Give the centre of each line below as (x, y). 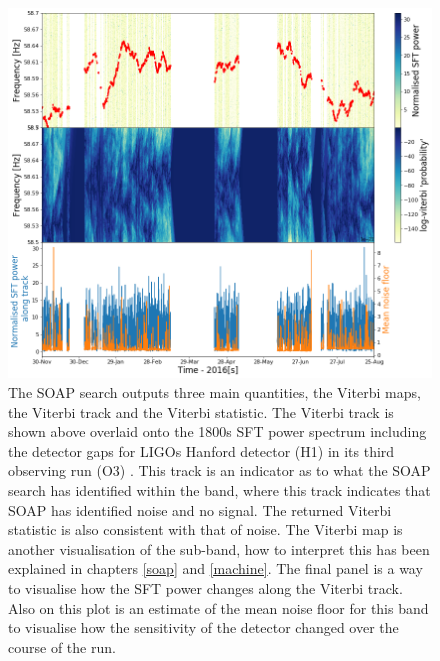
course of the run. (62, 646)
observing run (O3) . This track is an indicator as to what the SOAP (219, 470)
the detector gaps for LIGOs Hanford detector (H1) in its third (201, 450)
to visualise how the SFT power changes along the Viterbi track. (205, 587)
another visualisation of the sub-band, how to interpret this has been (219, 548)
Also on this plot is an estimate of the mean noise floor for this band (218, 607)
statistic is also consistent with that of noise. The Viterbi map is (205, 529)
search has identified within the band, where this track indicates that (219, 489)
